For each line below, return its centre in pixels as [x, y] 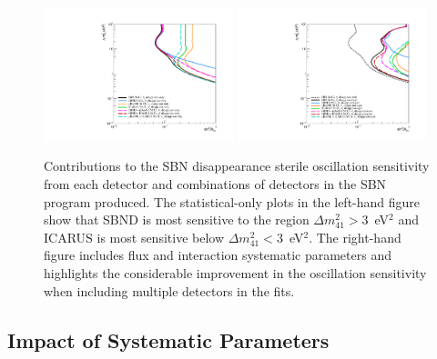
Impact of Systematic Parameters [168, 339]
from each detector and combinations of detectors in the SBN [215, 184]
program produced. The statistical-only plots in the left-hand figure [232, 201]
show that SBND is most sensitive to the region [177, 219]
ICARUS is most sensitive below [134, 237]
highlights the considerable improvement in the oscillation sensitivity [235, 272]
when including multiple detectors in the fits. [169, 290]
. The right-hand [355, 237]
